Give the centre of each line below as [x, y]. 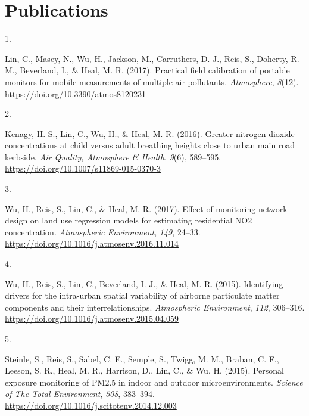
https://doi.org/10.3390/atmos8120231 [76, 93]
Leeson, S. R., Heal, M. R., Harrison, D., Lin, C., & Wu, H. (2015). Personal [144, 370]
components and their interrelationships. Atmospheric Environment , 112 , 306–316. [155, 307]
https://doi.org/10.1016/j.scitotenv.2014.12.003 [91, 405]
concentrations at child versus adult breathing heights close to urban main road [150, 145]
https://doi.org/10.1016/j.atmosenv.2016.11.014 [92, 243]
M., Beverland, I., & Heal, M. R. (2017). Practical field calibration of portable [147, 70]
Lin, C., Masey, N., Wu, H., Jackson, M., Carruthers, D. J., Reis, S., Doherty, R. [152, 58]
